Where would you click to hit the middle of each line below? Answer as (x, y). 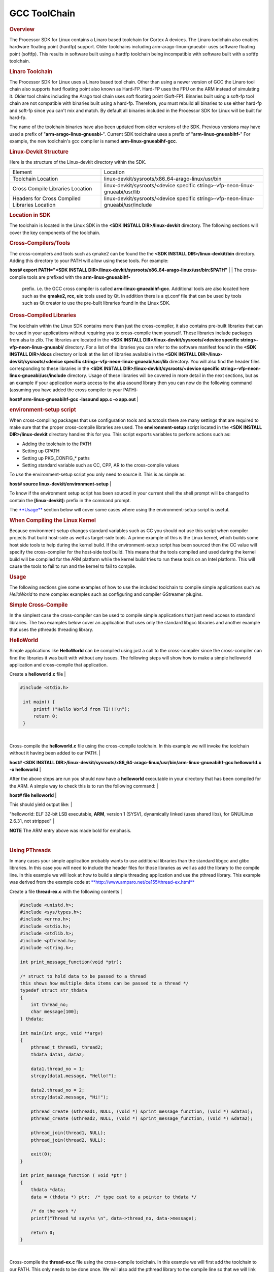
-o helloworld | (25, 769)
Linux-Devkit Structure (39, 152)
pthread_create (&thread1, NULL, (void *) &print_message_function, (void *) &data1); (142, 1111)
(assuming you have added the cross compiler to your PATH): (74, 390)
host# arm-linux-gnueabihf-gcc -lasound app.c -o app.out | (74, 399)
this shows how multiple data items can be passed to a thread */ (104, 983)
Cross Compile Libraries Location (52, 188)
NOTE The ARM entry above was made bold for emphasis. (71, 830)
